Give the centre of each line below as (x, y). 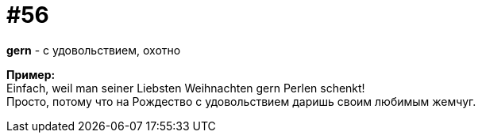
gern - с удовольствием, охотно (94, 50)
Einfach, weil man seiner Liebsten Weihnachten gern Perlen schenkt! (186, 88)
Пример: (31, 74)
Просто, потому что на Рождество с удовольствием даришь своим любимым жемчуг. (241, 101)
